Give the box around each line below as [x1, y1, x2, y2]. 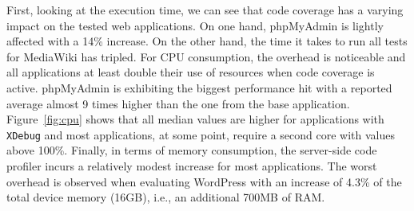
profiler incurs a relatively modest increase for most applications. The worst [6, 158, 377, 174]
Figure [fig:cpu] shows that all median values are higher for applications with [6, 111, 384, 127]
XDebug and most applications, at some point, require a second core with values [6, 126, 395, 143]
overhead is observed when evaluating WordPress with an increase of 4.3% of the [6, 173, 402, 190]
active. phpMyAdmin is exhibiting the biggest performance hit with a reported [6, 79, 392, 96]
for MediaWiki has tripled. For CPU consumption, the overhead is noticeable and [6, 48, 406, 64]
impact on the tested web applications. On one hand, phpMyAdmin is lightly [6, 17, 384, 33]
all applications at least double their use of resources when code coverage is [6, 64, 375, 80]
